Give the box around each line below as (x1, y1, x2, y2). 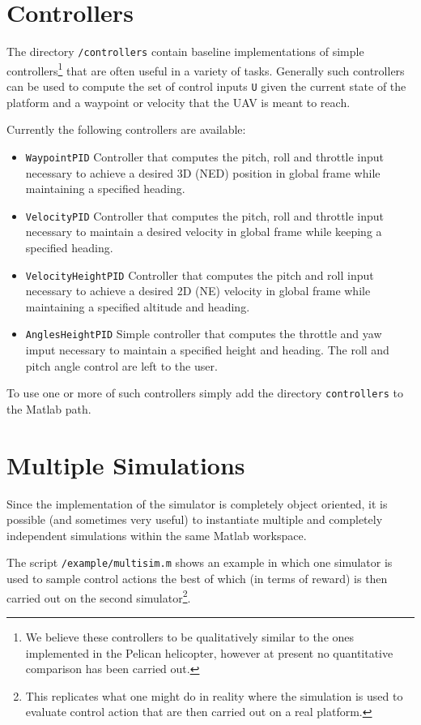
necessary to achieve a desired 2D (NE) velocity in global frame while (25, 282, 371, 299)
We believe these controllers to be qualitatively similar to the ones (25, 628, 355, 645)
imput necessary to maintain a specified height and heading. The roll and (25, 341, 389, 358)
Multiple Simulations (6, 448, 245, 481)
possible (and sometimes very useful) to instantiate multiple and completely (6, 511, 383, 528)
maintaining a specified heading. (25, 180, 185, 197)
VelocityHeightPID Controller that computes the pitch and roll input (25, 266, 374, 283)
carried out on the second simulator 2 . (6, 586, 191, 606)
